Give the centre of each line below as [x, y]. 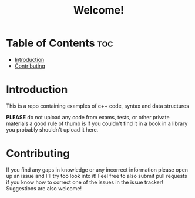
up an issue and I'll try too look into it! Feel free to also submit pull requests [97, 176]
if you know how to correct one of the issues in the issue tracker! [85, 182]
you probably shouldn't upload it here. [52, 129]
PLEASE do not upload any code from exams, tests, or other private [88, 117]
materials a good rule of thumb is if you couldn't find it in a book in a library [97, 123]
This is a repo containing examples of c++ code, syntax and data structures [97, 106]
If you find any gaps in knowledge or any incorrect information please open [97, 170]
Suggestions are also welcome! [44, 188]
